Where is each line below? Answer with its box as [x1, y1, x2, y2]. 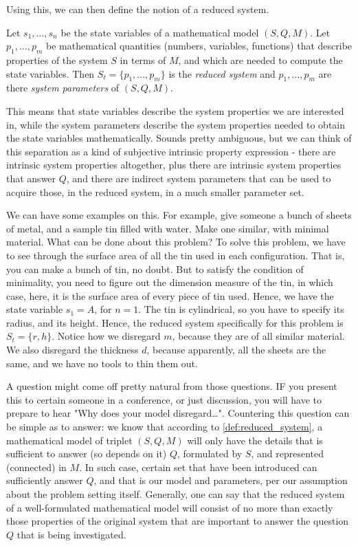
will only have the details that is [187, 433, 323, 447]
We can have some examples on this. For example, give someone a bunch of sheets [6, 208, 352, 222]
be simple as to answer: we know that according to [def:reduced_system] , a [6, 419, 323, 434]
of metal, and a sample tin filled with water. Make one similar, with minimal [6, 221, 329, 235]
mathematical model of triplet [6, 433, 133, 447]
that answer [6, 171, 56, 185]
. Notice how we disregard [52, 329, 161, 343]
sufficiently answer [6, 473, 83, 488]
